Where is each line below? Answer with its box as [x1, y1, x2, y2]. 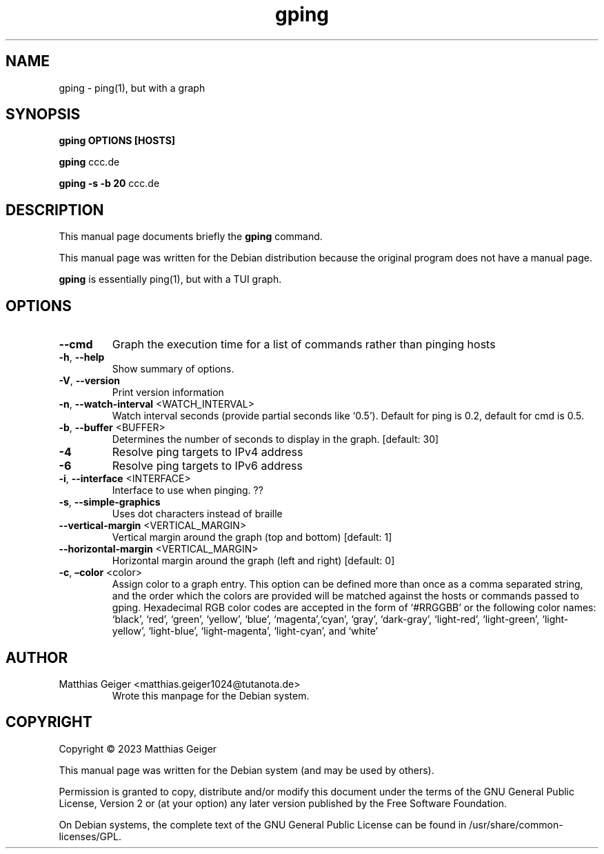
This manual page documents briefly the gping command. [59, 230, 323, 243]
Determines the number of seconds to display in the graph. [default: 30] [112, 433, 439, 446]
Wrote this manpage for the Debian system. [112, 689, 310, 702]
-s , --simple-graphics [59, 496, 161, 508]
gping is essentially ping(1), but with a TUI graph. [59, 273, 282, 286]
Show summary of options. [112, 363, 234, 375]
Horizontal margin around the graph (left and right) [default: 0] [112, 555, 395, 567]
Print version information [112, 386, 224, 399]
